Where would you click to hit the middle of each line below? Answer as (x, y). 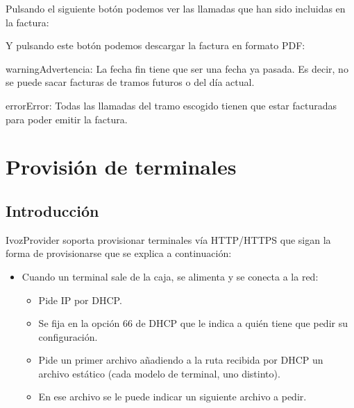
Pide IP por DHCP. (80, 300)
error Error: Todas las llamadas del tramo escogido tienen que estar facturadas (171, 105)
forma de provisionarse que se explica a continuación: (119, 253)
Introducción (52, 210)
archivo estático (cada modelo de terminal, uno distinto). (159, 373)
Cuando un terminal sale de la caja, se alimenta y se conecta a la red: (170, 276)
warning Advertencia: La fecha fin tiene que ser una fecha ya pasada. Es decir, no (177, 68)
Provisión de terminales (121, 167)
